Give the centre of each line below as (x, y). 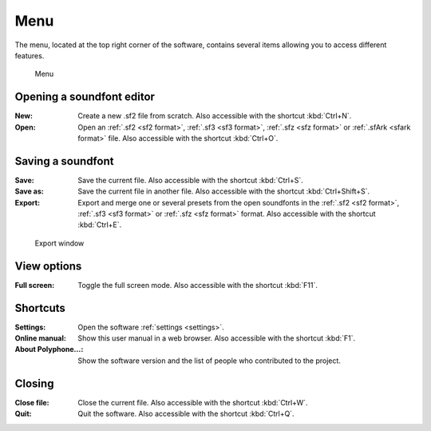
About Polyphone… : (49, 349)
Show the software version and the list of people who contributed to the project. (209, 361)
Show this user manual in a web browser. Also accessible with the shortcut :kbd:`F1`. (217, 338)
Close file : (32, 402)
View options (48, 266)
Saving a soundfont (64, 161)
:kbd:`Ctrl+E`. (100, 225)
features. (30, 55)
